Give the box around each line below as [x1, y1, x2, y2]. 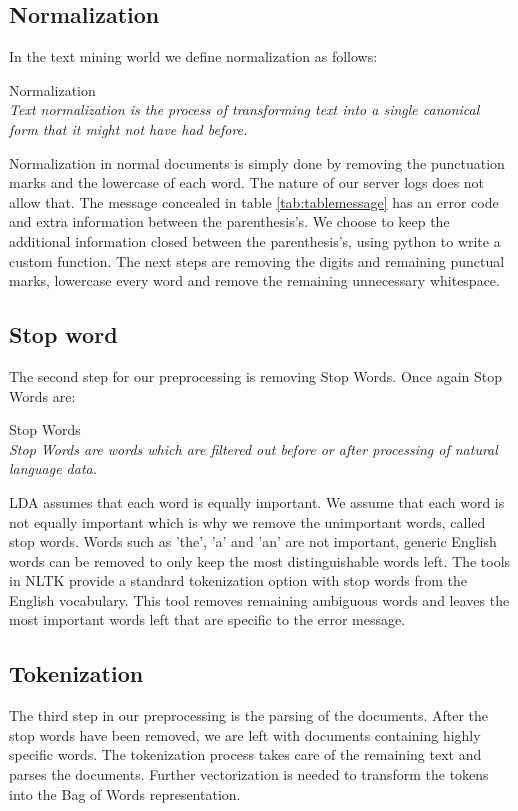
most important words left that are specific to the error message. [9, 609, 406, 630]
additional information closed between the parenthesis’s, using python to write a [9, 230, 501, 251]
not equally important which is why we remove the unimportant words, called [9, 511, 486, 532]
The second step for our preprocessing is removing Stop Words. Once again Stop [9, 365, 503, 386]
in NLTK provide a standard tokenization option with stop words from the [9, 570, 467, 591]
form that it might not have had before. [9, 118, 248, 139]
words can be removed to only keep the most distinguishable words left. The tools [9, 550, 511, 571]
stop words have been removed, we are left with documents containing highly [9, 724, 481, 745]
